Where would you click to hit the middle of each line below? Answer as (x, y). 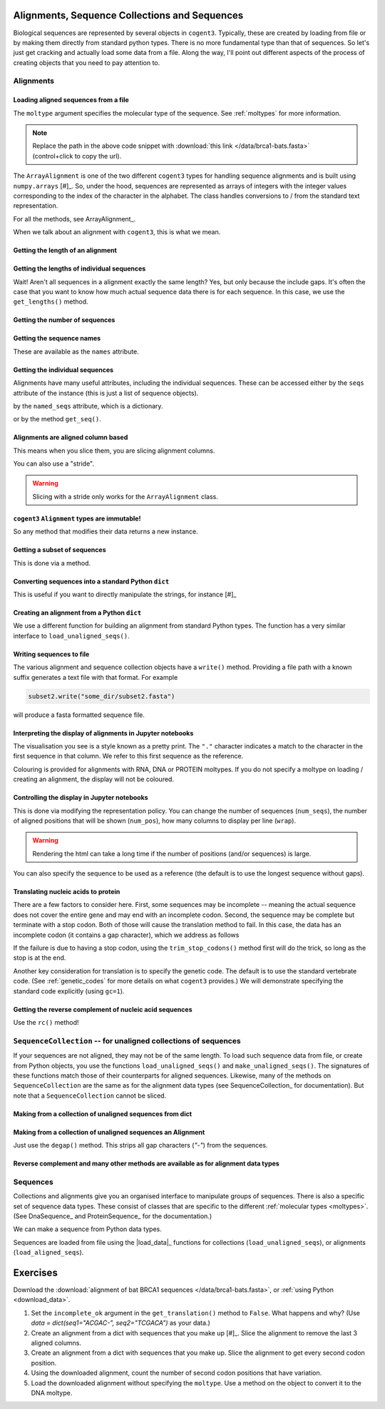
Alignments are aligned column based (71, 437)
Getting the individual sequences (63, 370)
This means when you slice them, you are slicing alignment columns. (114, 451)
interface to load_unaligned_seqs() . (71, 636)
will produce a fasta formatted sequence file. (79, 715)
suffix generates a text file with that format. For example (96, 677)
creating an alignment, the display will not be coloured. (94, 779)
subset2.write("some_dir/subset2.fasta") (102, 696)
